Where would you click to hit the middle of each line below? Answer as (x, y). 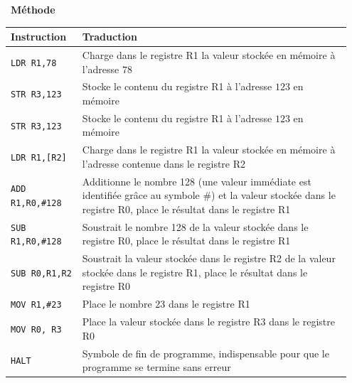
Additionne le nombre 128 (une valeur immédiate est (197, 181)
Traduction (110, 37)
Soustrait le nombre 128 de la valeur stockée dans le (195, 226)
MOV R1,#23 (36, 305)
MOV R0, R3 (36, 329)
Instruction (39, 37)
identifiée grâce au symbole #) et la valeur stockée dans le (209, 195)
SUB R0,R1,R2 (41, 273)
